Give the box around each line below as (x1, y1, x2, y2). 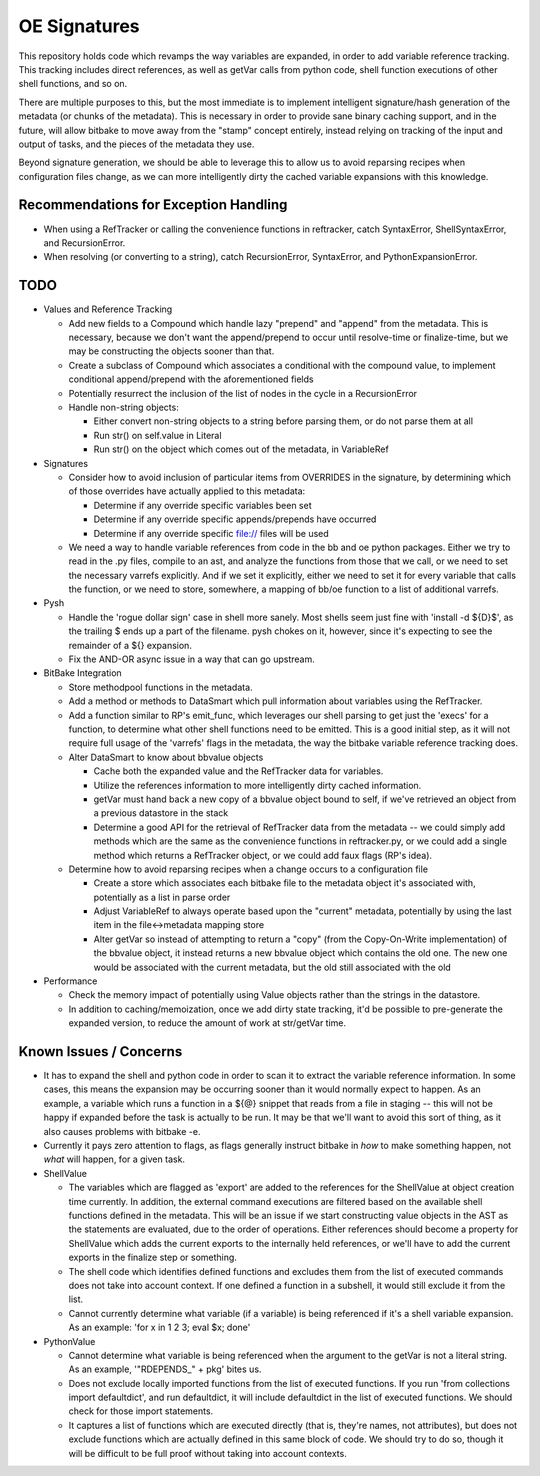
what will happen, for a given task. (43, 1153, 185, 1165)
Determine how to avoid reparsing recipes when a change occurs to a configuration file (68, 863, 429, 875)
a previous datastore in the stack (93, 807, 229, 819)
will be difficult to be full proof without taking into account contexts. (68, 1447, 347, 1459)
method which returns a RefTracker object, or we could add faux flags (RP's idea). (93, 849, 433, 861)
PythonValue (43, 1335, 96, 1347)
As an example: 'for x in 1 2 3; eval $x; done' (68, 1321, 251, 1334)
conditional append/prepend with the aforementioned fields (68, 373, 314, 385)
